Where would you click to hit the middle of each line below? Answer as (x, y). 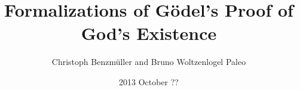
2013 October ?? (149, 81)
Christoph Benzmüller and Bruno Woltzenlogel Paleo (149, 62)
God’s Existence (149, 33)
